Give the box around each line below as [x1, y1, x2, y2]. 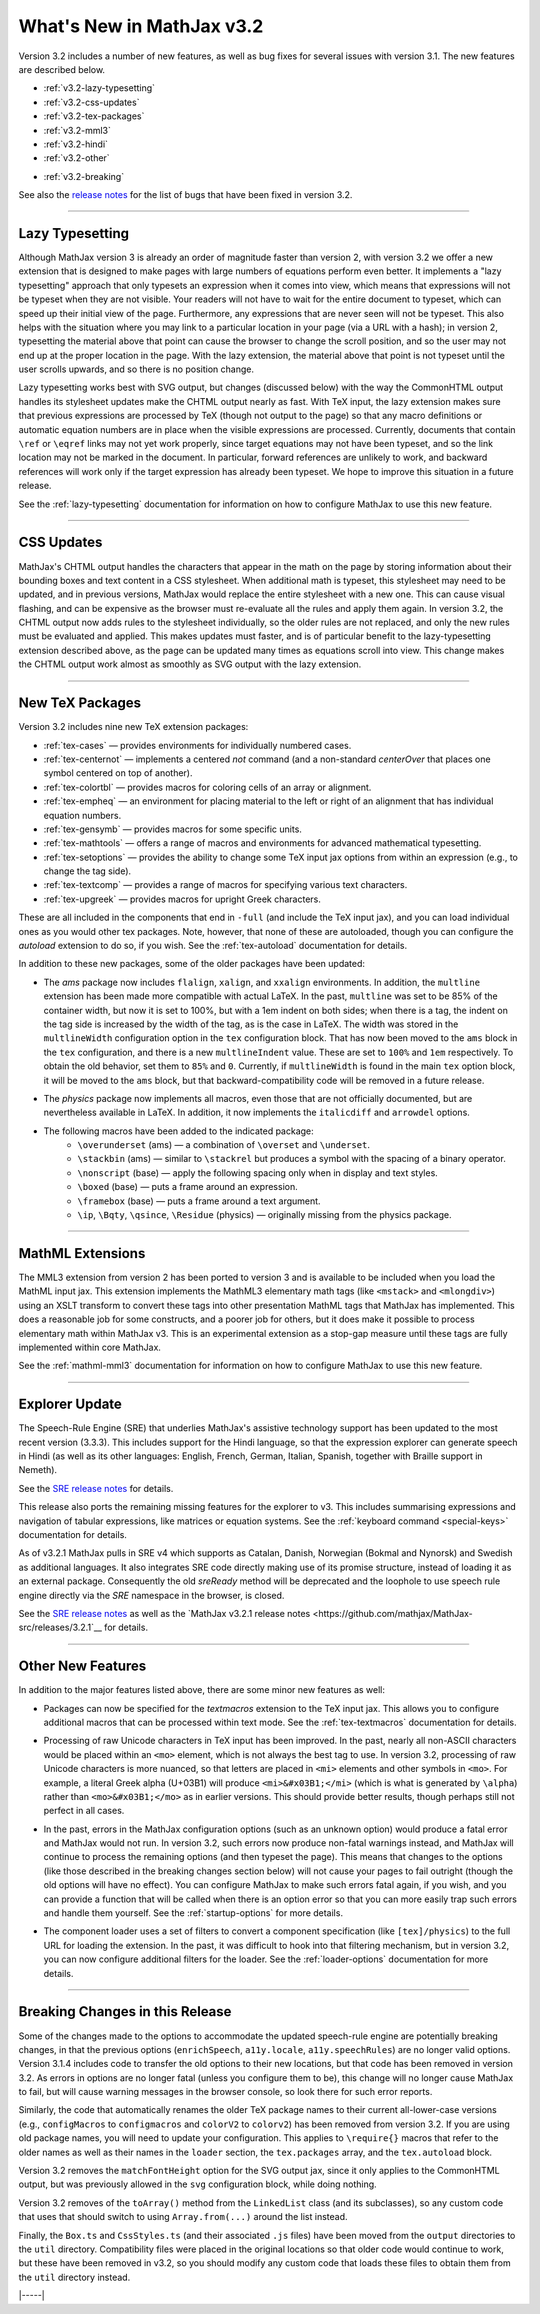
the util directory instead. [18, 2271, 131, 2283]
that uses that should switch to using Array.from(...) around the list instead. [18, 2211, 349, 2223]
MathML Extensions [18, 1245, 146, 1262]
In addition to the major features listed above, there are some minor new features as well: [18, 1684, 385, 1696]
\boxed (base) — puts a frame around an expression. [77, 1181, 299, 1193]
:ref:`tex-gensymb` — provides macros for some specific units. [43, 823, 302, 835]
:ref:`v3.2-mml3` [43, 124, 112, 136]
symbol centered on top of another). [43, 767, 193, 779]
